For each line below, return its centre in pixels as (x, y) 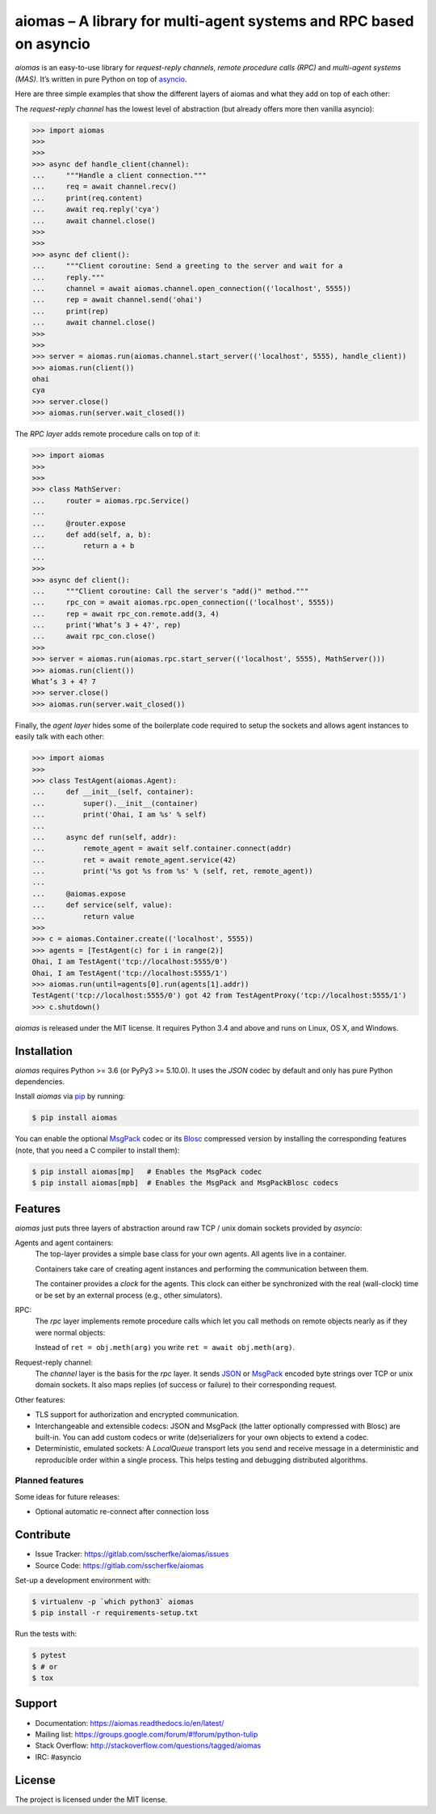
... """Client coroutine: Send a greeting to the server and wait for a (187, 266)
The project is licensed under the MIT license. (91, 1799)
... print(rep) (70, 311)
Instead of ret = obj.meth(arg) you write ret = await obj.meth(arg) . (165, 1348)
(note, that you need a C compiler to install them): (97, 1150)
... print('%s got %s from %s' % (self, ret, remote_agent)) (172, 871)
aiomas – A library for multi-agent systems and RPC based (215, 21)
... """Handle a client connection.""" (119, 175)
